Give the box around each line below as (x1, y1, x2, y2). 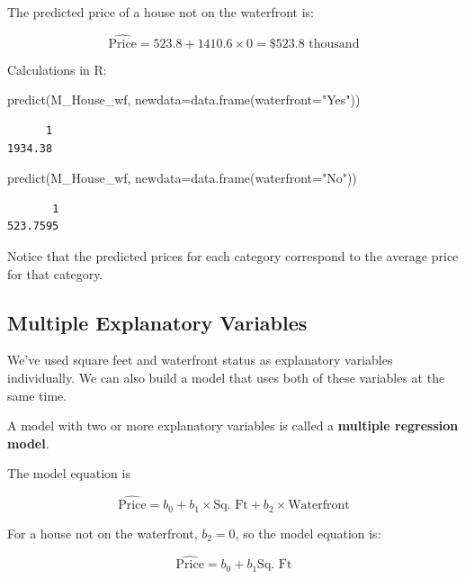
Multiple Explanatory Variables (7, 308, 308, 336)
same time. (7, 385, 67, 404)
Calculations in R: (7, 59, 107, 78)
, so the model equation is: (235, 523, 381, 542)
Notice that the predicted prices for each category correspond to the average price (7, 246, 459, 265)
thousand (309, 37, 360, 50)
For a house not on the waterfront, (7, 523, 198, 542)
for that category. (7, 264, 103, 283)
